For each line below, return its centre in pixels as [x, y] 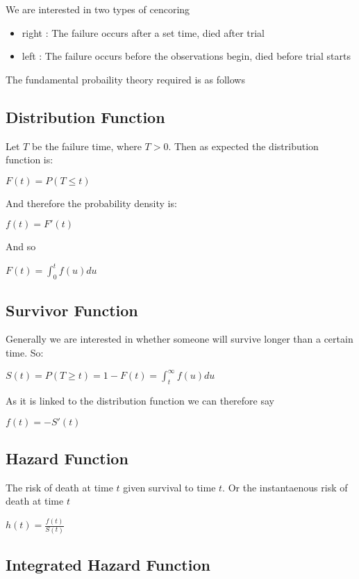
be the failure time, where [86, 146]
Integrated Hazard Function [108, 564]
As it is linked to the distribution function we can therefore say [140, 400]
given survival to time [169, 487]
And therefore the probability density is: [91, 203]
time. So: [25, 353]
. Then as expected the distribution [243, 146]
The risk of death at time [59, 487]
